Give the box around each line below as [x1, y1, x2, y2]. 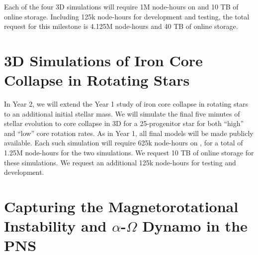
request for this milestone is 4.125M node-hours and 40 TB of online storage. [4, 21, 238, 31]
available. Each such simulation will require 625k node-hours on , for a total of [4, 137, 243, 148]
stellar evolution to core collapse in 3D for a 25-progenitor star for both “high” [4, 118, 244, 128]
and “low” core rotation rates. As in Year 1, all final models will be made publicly [4, 127, 254, 138]
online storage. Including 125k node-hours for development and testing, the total [4, 11, 250, 21]
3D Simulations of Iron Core [4, 50, 203, 70]
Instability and [4, 216, 107, 236]
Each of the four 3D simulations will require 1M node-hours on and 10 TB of [4, 1, 239, 11]
